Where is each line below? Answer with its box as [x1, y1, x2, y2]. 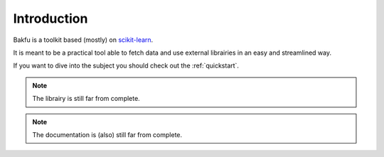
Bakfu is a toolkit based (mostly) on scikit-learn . [13, 36, 154, 44]
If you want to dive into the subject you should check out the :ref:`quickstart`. [13, 61, 240, 70]
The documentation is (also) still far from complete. [32, 130, 183, 139]
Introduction [13, 11, 88, 26]
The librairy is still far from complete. [32, 94, 140, 103]
